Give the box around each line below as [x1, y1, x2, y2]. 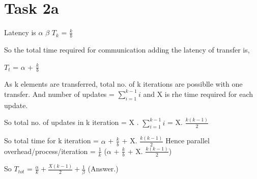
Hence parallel [165, 135, 210, 146]
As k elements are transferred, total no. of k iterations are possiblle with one [4, 79, 243, 89]
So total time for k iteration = [4, 135, 99, 146]
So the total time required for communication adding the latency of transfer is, [4, 44, 250, 55]
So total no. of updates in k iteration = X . [4, 117, 139, 127]
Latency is [4, 27, 36, 38]
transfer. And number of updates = [4, 88, 115, 99]
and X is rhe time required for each [143, 88, 253, 99]
